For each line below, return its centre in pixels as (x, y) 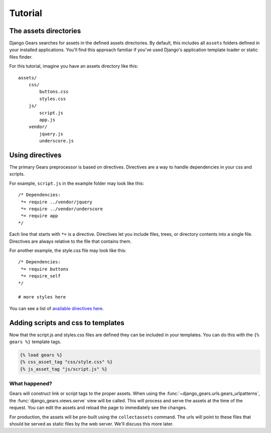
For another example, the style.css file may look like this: (68, 250)
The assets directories (45, 31)
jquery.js (51, 134)
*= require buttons (45, 269)
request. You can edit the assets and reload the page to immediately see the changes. (98, 408)
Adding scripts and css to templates (67, 323)
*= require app (39, 216)
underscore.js (57, 141)
